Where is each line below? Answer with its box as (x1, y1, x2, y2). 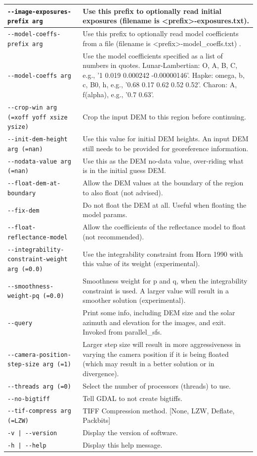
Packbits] (83, 415, 111, 425)
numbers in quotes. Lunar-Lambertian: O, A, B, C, (83, 60, 238, 70)
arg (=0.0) (7, 266, 43, 273)
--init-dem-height (7, 136, 68, 143)
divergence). (83, 368, 119, 378)
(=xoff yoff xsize (7, 114, 68, 121)
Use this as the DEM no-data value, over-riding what (83, 155, 244, 166)
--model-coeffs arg (7, 72, 71, 79)
